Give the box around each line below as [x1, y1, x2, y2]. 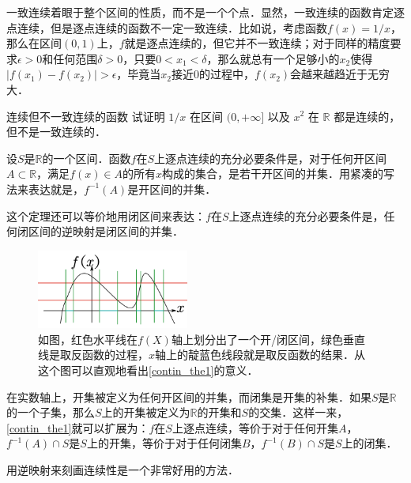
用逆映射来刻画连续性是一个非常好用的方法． [6, 462, 239, 477]
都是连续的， [334, 108, 401, 124]
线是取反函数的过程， [38, 346, 149, 363]
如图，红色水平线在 [38, 330, 138, 347]
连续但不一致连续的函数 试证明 [6, 108, 165, 124]
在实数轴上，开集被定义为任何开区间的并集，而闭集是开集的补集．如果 [6, 388, 371, 405]
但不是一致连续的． [6, 123, 106, 140]
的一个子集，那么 [6, 404, 95, 421]
